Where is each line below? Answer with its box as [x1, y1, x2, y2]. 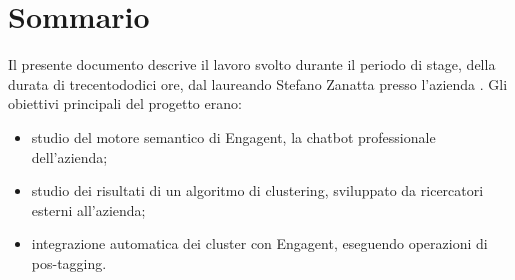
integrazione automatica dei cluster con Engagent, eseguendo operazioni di [31, 233, 488, 254]
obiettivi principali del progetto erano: [8, 93, 242, 114]
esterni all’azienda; [31, 199, 146, 220]
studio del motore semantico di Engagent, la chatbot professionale [31, 126, 436, 147]
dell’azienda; [31, 146, 108, 167]
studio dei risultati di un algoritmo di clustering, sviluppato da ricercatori [31, 180, 484, 201]
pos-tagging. [31, 252, 107, 273]
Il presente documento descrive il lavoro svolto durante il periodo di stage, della [8, 54, 496, 75]
